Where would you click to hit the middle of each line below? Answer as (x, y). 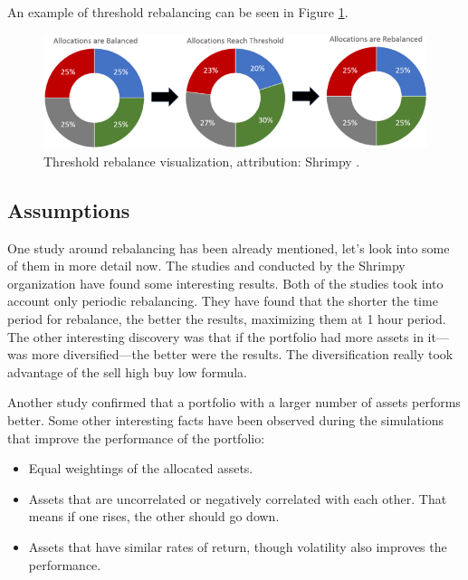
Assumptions (69, 209)
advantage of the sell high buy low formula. (127, 371)
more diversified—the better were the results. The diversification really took (242, 354)
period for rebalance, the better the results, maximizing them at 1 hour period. (227, 318)
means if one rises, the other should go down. (154, 516)
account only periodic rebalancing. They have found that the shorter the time (223, 301)
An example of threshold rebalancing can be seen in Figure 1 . (178, 12)
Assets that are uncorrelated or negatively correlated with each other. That (238, 498)
